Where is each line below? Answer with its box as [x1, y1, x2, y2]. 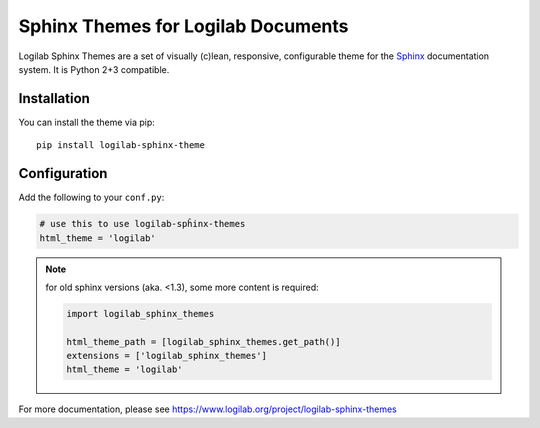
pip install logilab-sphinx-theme [36, 140, 205, 151]
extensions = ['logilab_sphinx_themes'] [66, 350, 267, 362]
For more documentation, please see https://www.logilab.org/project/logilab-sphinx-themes [18, 403, 397, 415]
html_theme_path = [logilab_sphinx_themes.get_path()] [66, 336, 341, 347]
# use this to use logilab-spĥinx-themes [39, 218, 246, 230]
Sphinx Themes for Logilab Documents [18, 15, 349, 37]
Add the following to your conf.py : [18, 191, 165, 204]
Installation [18, 90, 90, 107]
